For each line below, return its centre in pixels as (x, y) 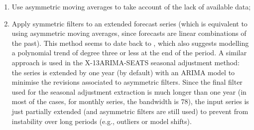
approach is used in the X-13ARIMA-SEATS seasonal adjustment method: (126, 62)
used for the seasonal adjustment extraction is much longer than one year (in (129, 91)
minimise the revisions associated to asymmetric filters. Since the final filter (127, 82)
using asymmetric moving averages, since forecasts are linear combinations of (129, 33)
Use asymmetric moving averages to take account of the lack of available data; (131, 6)
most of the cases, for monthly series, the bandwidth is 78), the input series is (130, 101)
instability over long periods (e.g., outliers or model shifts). (102, 121)
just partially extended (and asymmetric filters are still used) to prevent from (130, 111)
